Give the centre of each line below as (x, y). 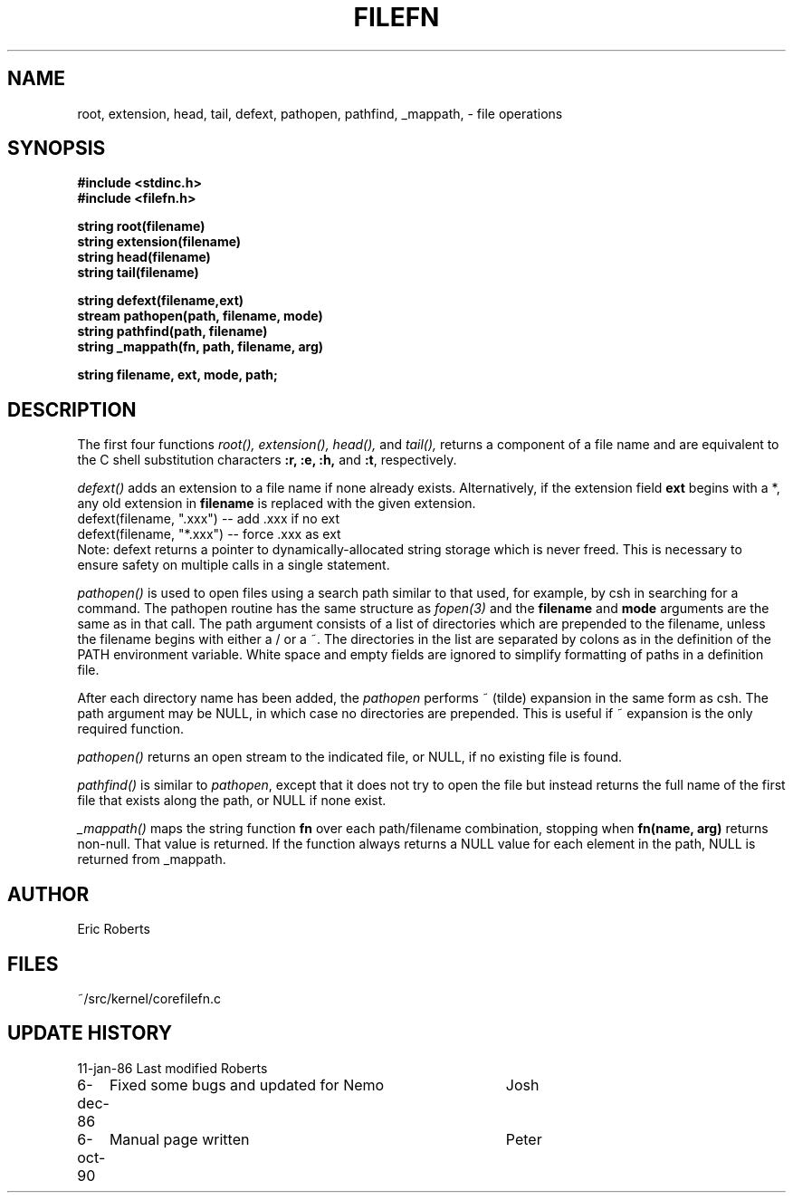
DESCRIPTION (72, 409)
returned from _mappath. (152, 859)
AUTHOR (48, 894)
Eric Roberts (114, 929)
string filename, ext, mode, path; (177, 375)
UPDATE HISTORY (90, 1033)
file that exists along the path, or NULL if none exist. (232, 801)
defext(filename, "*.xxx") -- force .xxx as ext (209, 534)
